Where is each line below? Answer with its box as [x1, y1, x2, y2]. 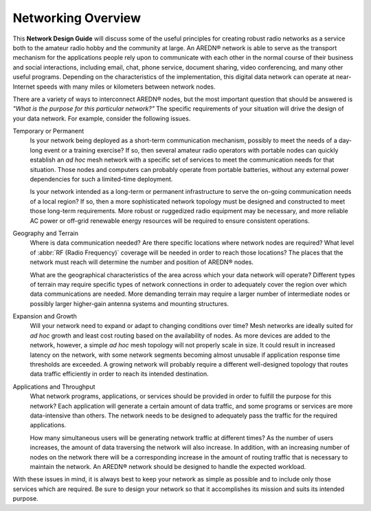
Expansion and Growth [12, 312, 77, 320]
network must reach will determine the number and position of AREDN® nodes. [30, 258, 254, 266]
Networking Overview [12, 10, 141, 25]
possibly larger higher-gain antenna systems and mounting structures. [30, 299, 229, 307]
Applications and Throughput [12, 382, 95, 391]
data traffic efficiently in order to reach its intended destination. [30, 370, 209, 378]
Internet [12, 83, 36, 91]
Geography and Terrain [12, 229, 79, 237]
